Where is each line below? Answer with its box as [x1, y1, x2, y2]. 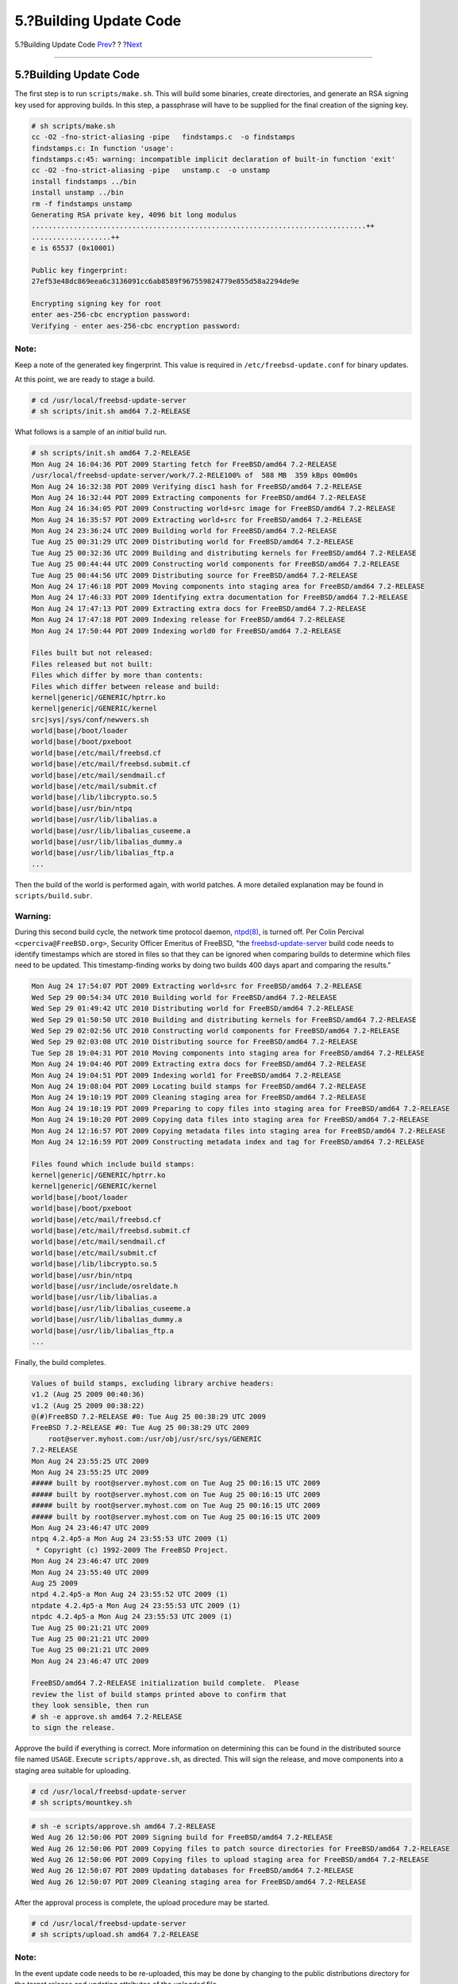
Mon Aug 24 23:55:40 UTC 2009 [31, 1567, 149, 1577]
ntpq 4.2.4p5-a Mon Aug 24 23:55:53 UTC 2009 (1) [31, 1534, 229, 1544]
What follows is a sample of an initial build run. [14, 427, 167, 436]
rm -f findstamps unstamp [31, 199, 133, 208]
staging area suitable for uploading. [14, 1766, 131, 1775]
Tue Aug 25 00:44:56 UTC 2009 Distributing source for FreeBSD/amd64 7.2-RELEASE [31, 571, 359, 579]
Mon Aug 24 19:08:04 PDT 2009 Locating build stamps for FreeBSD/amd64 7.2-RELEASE [31, 1082, 367, 1090]
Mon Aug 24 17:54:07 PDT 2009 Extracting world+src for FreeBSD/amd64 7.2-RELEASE [31, 982, 363, 991]
